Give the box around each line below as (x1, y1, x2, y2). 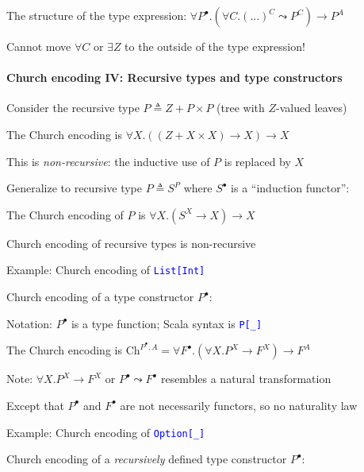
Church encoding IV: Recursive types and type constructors (6, 69, 343, 86)
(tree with (216, 99, 265, 116)
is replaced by (224, 153, 291, 169)
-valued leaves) (276, 99, 347, 116)
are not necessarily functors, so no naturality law (120, 397, 358, 413)
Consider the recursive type (6, 99, 140, 116)
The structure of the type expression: (6, 7, 187, 23)
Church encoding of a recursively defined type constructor (6, 451, 287, 467)
